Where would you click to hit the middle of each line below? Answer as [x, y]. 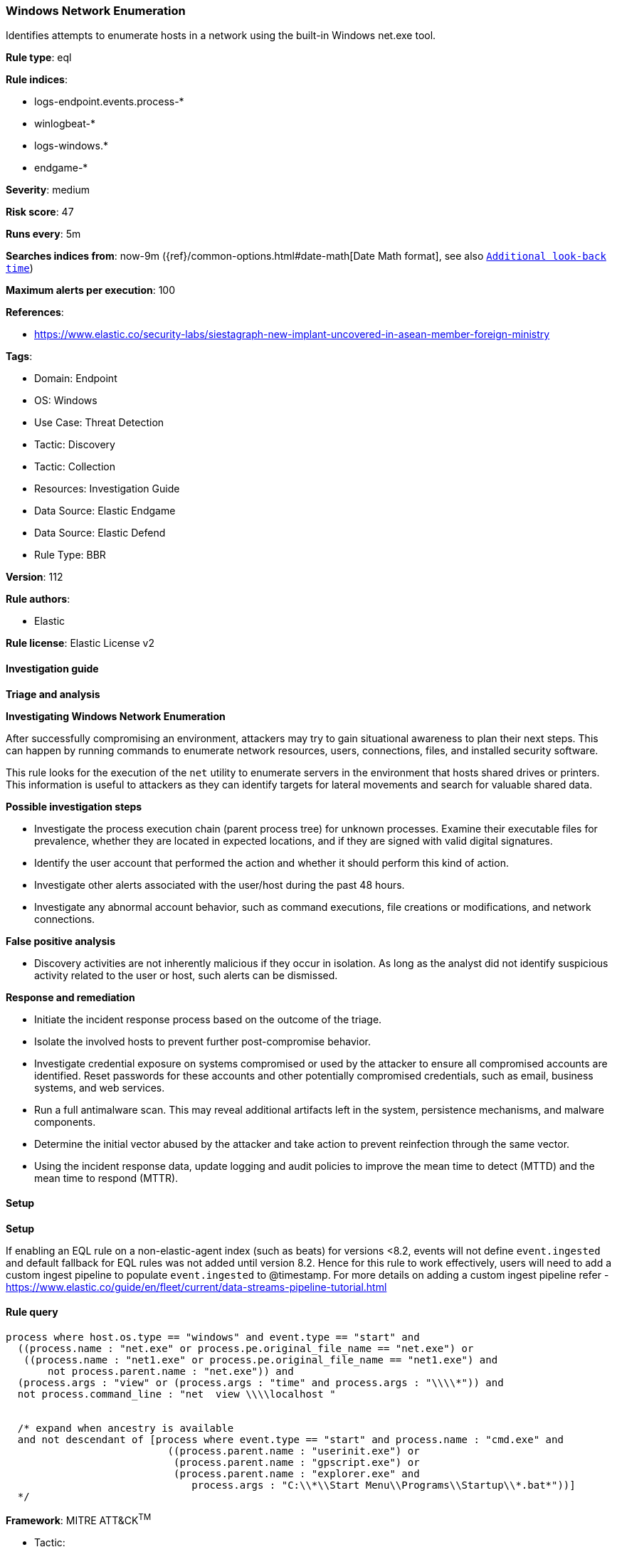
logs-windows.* [71, 146]
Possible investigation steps [74, 806]
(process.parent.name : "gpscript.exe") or [297, 1463]
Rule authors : [38, 599]
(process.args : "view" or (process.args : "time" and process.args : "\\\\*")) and [260, 1383]
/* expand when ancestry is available [126, 1429]
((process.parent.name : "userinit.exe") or [294, 1451]
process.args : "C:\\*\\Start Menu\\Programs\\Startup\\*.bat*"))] [384, 1485]
